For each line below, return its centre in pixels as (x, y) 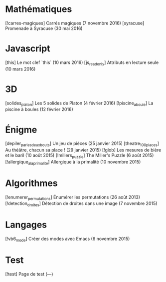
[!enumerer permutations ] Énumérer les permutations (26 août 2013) (73, 197)
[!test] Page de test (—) (29, 274)
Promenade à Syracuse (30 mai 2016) (44, 28)
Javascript (28, 49)
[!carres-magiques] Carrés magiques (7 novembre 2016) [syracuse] (75, 23)
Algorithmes (32, 183)
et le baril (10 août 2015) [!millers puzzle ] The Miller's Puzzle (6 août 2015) (80, 156)
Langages (26, 225)
